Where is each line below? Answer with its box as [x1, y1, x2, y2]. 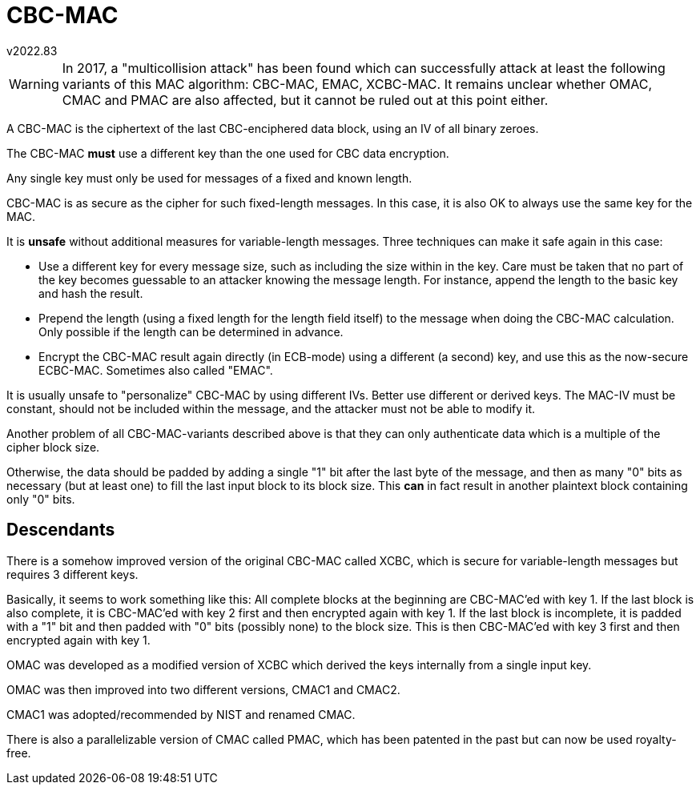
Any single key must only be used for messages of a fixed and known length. [6, 171, 412, 185]
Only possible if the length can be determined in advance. [38, 324, 344, 339]
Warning [9, 75, 59, 92]
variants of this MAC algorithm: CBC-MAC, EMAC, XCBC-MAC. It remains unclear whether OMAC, [62, 75, 653, 92]
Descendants [6, 520, 115, 540]
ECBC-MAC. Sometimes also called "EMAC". [38, 363, 273, 377]
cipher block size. [6, 440, 100, 454]
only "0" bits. [6, 492, 75, 506]
